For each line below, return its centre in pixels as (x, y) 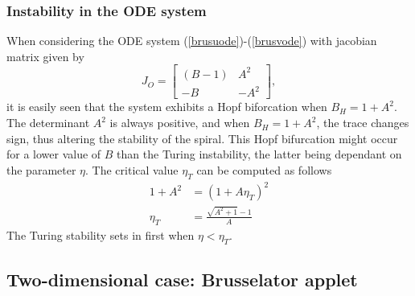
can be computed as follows (264, 169)
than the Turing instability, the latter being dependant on (259, 154)
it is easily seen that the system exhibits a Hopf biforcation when (167, 107)
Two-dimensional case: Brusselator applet (182, 279)
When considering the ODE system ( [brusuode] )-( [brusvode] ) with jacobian (192, 41)
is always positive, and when (180, 123)
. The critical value (132, 169)
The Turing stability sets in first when (101, 234)
